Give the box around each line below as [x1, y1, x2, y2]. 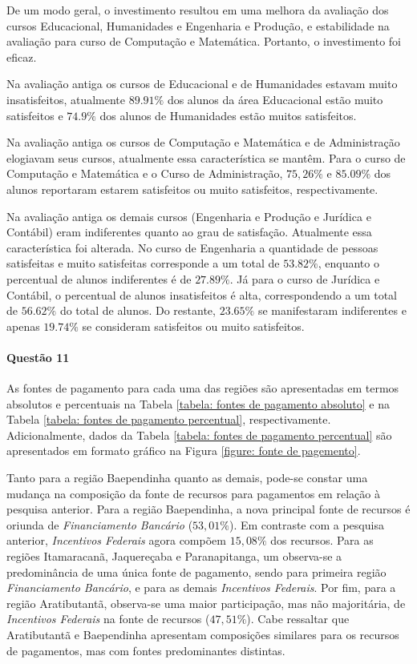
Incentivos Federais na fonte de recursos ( [6, 610, 210, 627]
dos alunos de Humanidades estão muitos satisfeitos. [99, 107, 357, 123]
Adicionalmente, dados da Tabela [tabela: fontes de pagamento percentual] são [6, 426, 392, 443]
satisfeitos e [6, 107, 63, 123]
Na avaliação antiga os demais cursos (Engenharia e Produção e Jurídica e [6, 207, 371, 224]
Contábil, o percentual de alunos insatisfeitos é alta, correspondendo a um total [6, 286, 398, 303]
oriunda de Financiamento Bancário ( [6, 516, 193, 533]
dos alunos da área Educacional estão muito [167, 91, 383, 107]
